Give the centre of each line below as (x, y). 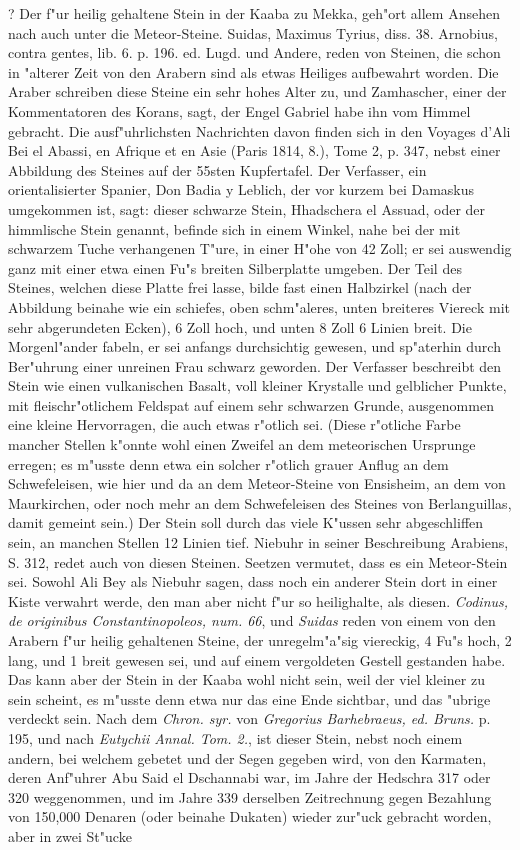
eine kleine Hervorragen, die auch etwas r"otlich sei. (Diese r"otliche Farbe (234, 424)
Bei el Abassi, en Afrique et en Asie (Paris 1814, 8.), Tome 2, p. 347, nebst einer (254, 150)
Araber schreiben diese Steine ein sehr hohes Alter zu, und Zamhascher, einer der (257, 91)
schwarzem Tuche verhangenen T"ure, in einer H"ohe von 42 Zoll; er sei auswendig (260, 248)
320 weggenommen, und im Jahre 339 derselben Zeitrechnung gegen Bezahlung (250, 796)
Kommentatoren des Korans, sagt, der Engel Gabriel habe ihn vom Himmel (239, 110)
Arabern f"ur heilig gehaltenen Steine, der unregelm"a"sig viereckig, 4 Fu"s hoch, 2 (260, 640)
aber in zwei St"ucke (70, 835)
